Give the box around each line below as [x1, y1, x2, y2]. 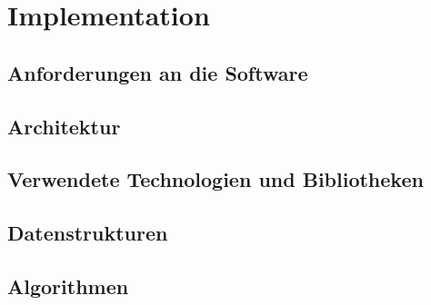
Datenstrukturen [7, 219, 168, 247]
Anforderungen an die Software [7, 58, 308, 86]
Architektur [7, 112, 121, 140]
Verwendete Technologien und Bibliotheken [7, 165, 424, 193]
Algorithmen [7, 271, 129, 300]
